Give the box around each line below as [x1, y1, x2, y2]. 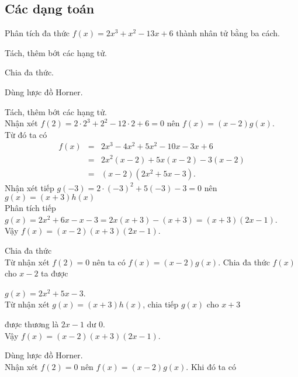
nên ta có [92, 255, 126, 268]
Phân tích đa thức [5, 27, 70, 39]
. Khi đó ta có [186, 360, 236, 372]
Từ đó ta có [5, 128, 47, 140]
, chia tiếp [143, 298, 179, 310]
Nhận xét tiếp [5, 181, 54, 193]
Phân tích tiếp [5, 202, 56, 214]
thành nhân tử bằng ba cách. [176, 27, 280, 39]
